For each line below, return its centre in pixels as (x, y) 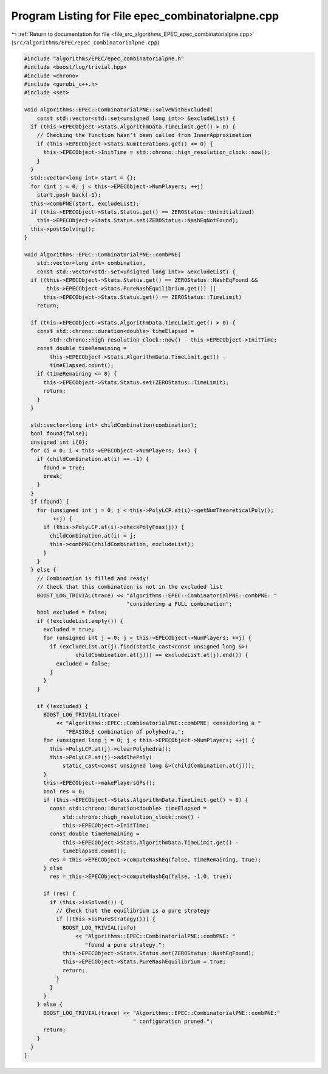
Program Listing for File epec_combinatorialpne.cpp (145, 16)
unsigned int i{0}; (60, 442)
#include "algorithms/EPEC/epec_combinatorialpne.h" (104, 58)
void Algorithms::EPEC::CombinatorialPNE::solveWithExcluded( (118, 110)
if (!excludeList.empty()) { (80, 621)
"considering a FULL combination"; (179, 604)
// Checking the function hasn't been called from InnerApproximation (144, 135)
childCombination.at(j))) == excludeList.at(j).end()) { (162, 655)
